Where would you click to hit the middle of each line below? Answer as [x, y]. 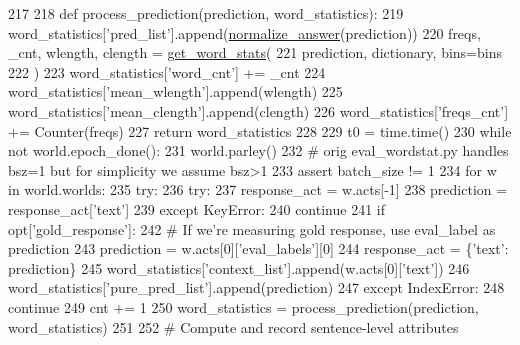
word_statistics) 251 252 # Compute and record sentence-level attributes [233, 326]
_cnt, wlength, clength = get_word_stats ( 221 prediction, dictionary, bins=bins [255, 52]
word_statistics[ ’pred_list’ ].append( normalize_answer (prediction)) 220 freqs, [244, 32]
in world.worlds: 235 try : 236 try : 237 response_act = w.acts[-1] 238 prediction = [258, 189]
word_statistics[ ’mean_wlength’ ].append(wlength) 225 [175, 91]
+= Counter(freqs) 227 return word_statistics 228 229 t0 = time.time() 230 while [260, 130]
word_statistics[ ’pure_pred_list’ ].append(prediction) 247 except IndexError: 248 [256, 287]
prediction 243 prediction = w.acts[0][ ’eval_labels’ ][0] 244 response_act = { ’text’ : [258, 248]
